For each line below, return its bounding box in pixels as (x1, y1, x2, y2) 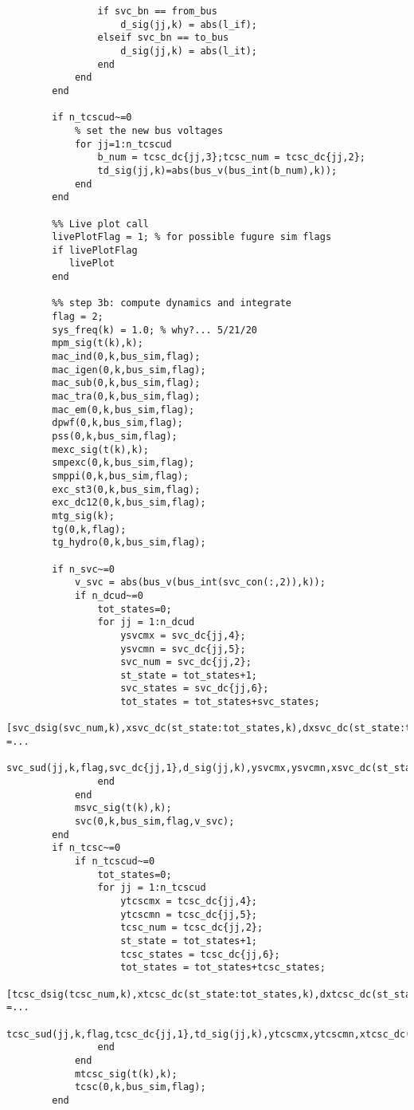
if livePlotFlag (52, 244, 138, 256)
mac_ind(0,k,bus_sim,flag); (52, 351, 201, 363)
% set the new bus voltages (74, 124, 224, 136)
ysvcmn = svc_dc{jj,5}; (120, 643, 246, 655)
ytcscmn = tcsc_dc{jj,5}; (120, 908, 257, 920)
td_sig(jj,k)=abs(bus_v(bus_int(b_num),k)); (97, 164, 338, 176)
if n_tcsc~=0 (52, 842, 121, 854)
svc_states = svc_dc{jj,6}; (120, 683, 269, 695)
